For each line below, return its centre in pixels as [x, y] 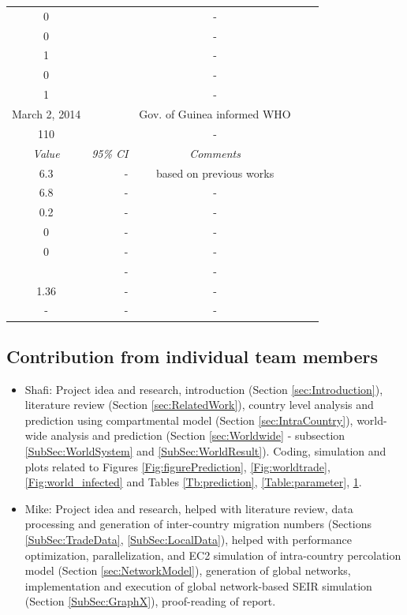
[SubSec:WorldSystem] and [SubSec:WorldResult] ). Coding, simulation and [205, 451]
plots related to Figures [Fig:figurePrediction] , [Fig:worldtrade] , [177, 466]
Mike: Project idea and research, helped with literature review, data [189, 508]
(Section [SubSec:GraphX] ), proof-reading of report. [150, 601]
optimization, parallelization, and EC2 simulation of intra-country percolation [213, 555]
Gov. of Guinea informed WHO [215, 113]
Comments [215, 153]
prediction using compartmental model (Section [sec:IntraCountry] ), [189, 420]
